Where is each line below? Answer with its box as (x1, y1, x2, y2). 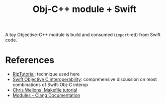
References (5, 54, 54, 66)
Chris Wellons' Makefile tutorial (12, 87, 77, 93)
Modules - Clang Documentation (12, 92, 80, 98)
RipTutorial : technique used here (12, 71, 80, 77)
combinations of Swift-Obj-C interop (12, 81, 88, 88)
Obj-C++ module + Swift (32, 3, 137, 15)
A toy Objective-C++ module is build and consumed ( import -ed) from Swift (5, 31, 161, 38)
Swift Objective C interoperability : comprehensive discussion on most (12, 76, 157, 82)
